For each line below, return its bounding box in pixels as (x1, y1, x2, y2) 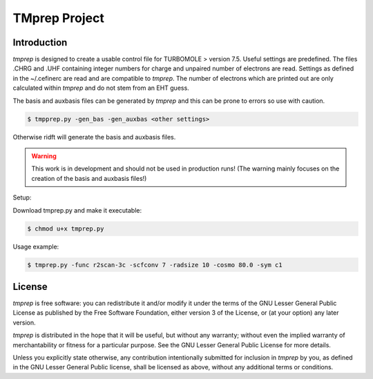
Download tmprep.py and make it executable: (12, 206, 142, 214)
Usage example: (12, 242, 59, 251)
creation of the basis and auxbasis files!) (31, 174, 147, 182)
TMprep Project (12, 10, 105, 26)
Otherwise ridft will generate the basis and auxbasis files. (12, 133, 176, 141)
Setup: (12, 193, 32, 202)
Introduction (12, 37, 68, 48)
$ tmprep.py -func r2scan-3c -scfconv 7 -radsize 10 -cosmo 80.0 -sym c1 (27, 261, 283, 269)
